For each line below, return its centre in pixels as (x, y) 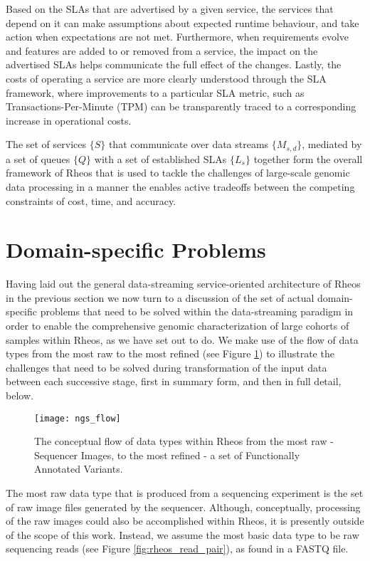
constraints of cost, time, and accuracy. (91, 200)
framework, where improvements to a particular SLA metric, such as (155, 92)
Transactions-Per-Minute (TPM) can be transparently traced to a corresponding (181, 106)
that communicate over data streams (189, 144)
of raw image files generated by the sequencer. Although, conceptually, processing (183, 507)
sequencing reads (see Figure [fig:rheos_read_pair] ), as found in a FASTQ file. (177, 549)
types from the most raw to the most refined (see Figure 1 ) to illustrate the (170, 353)
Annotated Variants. (79, 469)
